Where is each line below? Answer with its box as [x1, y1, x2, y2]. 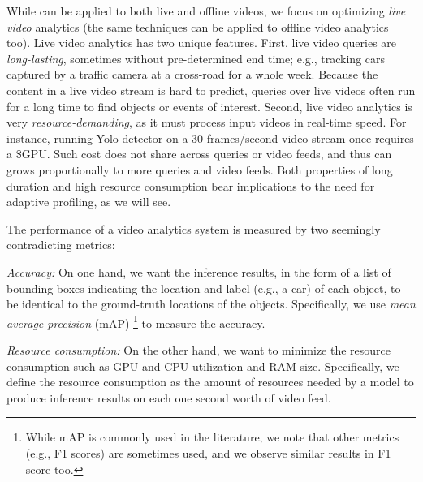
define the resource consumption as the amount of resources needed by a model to [6, 373, 414, 390]
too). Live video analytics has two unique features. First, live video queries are [6, 34, 397, 51]
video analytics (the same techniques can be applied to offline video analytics [6, 18, 389, 35]
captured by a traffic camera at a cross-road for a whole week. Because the [6, 66, 378, 83]
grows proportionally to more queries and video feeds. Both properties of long [6, 161, 393, 178]
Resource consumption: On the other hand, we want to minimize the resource [6, 341, 391, 358]
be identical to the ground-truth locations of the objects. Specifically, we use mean [6, 295, 416, 312]
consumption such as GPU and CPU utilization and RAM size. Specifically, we [6, 357, 399, 374]
